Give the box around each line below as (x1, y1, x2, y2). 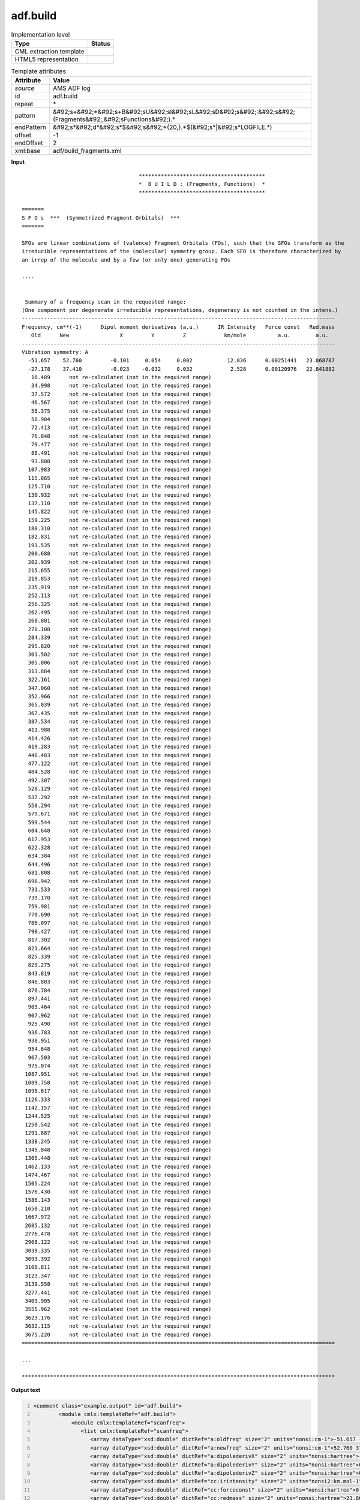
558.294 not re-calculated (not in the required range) (28, 802, 212, 809)
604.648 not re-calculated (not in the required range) (28, 827, 212, 834)
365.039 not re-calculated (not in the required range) (28, 701, 212, 708)
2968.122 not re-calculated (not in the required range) (25, 1239, 212, 1246)
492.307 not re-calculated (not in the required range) (28, 777, 212, 784)
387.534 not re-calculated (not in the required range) (28, 718, 212, 725)
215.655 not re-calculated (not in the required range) (28, 567, 212, 574)
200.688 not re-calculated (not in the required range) (28, 550, 212, 557)
